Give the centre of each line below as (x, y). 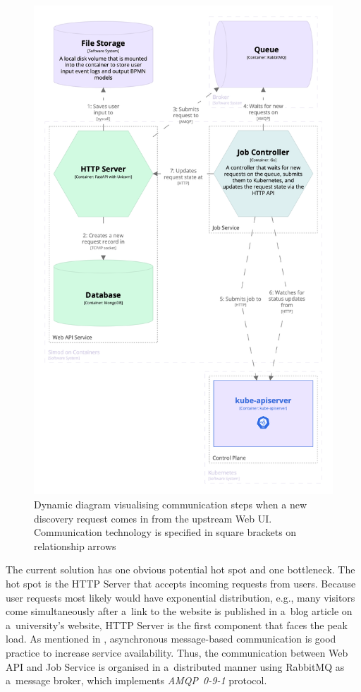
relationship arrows (75, 545)
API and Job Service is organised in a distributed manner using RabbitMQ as (175, 666)
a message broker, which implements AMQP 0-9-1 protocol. (136, 680)
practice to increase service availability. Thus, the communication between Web (177, 652)
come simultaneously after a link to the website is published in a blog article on (179, 611)
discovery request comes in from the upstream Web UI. (153, 518)
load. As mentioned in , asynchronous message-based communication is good (171, 639)
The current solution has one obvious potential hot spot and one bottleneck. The (180, 569)
